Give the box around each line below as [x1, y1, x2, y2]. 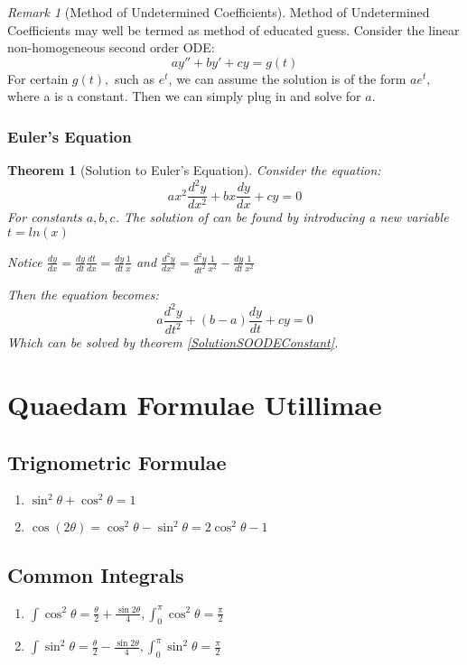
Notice [7, 252, 42, 271]
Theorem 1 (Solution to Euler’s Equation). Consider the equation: [7, 161, 381, 180]
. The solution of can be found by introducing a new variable [115, 208, 449, 226]
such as [114, 69, 155, 88]
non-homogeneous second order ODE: [7, 38, 215, 57]
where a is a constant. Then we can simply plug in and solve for [7, 87, 361, 106]
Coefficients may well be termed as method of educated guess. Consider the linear [7, 20, 460, 39]
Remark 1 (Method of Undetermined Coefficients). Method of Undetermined [7, 3, 430, 21]
